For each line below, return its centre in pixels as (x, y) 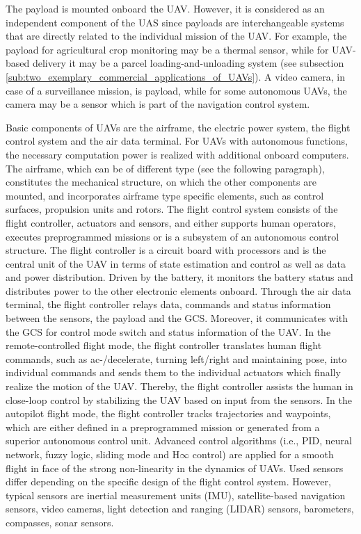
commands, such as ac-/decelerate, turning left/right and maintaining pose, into (176, 358)
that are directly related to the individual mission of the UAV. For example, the (176, 36)
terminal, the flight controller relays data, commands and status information (168, 304)
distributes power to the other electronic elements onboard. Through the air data (178, 290)
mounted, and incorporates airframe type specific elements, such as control (165, 195)
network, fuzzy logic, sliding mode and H (93, 454)
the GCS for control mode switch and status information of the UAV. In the (168, 331)
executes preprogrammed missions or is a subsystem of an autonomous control (173, 236)
